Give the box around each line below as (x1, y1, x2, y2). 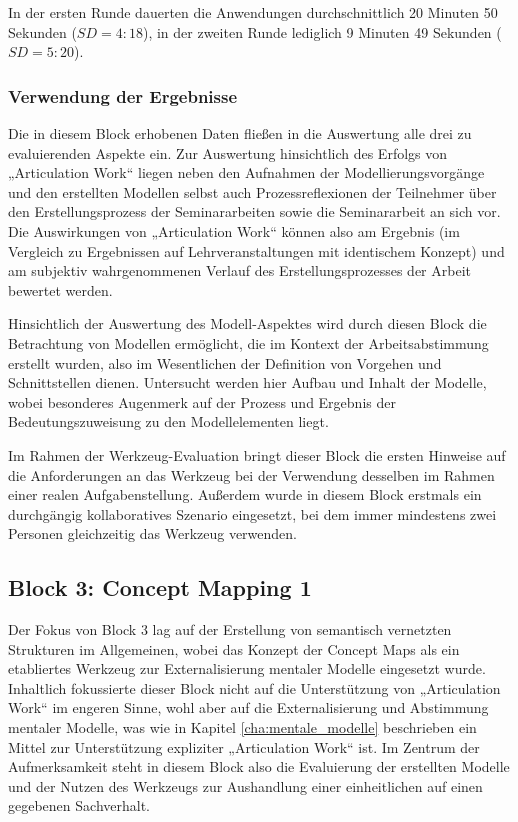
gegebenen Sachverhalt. (8, 795, 150, 816)
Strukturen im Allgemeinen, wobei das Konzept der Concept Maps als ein (8, 638, 460, 659)
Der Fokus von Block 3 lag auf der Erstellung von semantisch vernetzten (8, 619, 452, 640)
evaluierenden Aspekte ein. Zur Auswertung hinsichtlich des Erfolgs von (8, 142, 448, 163)
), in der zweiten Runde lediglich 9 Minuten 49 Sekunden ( (142, 21, 502, 42)
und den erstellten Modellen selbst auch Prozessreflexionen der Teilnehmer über (8, 181, 497, 202)
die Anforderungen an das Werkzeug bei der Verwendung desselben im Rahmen (8, 464, 495, 485)
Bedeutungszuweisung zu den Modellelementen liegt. (8, 411, 329, 432)
